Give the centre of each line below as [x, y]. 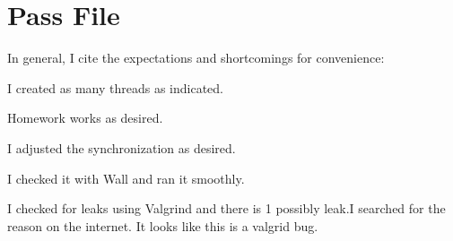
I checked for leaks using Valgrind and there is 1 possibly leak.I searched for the [226, 208]
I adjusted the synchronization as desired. [122, 147]
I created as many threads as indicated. [116, 87]
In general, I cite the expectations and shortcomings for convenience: [196, 58]
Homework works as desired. [85, 118]
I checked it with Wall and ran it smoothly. [126, 178]
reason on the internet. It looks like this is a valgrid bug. [163, 225]
